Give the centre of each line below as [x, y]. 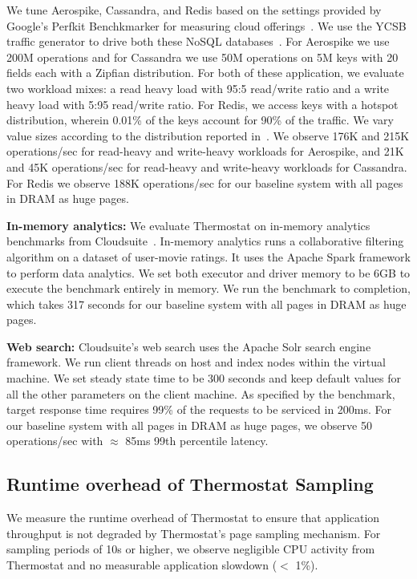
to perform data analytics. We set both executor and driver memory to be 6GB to [208, 272]
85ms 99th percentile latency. [197, 441]
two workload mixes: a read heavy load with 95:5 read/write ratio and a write [198, 88]
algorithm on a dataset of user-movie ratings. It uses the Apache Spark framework [208, 256]
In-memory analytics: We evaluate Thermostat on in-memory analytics [188, 225]
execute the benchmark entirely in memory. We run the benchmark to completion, [208, 288]
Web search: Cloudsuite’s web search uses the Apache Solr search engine [189, 346]
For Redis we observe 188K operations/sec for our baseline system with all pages [205, 182]
